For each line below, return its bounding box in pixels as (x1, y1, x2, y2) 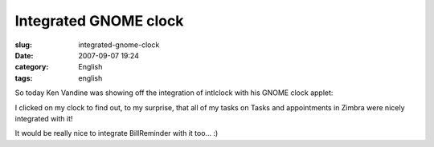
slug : (14, 40, 32, 50)
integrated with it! (14, 113, 73, 123)
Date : (14, 50, 34, 60)
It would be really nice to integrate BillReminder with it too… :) (14, 129, 219, 138)
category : (14, 62, 49, 72)
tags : (14, 73, 33, 83)
